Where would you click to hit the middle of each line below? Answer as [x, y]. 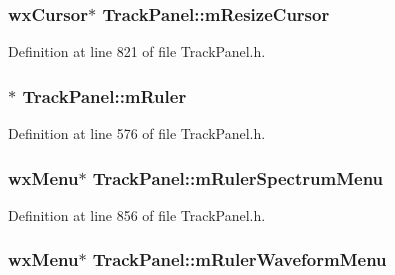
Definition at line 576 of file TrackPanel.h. [137, 133]
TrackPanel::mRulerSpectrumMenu [238, 177]
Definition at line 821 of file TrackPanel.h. [137, 51]
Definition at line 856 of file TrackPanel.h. [137, 214]
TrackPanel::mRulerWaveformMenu [239, 259]
